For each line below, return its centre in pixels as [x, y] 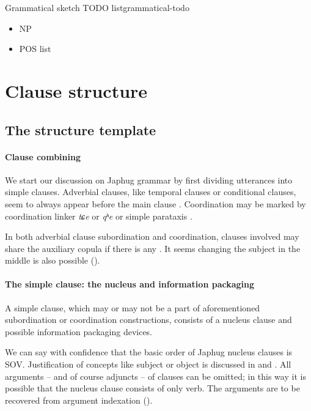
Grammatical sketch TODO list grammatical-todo [97, 7]
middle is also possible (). [53, 260]
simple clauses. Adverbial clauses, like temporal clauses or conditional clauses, [151, 192]
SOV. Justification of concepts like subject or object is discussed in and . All [148, 364]
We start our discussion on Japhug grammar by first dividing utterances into [149, 180]
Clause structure [76, 90]
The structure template [81, 129]
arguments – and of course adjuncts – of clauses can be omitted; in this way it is [155, 376]
